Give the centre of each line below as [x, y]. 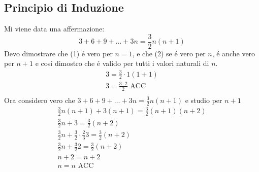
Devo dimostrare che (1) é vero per [58, 53]
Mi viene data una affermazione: [54, 29]
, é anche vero [234, 53]
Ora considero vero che [40, 100]
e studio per [204, 100]
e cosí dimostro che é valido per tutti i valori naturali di [122, 63]
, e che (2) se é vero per [169, 53]
